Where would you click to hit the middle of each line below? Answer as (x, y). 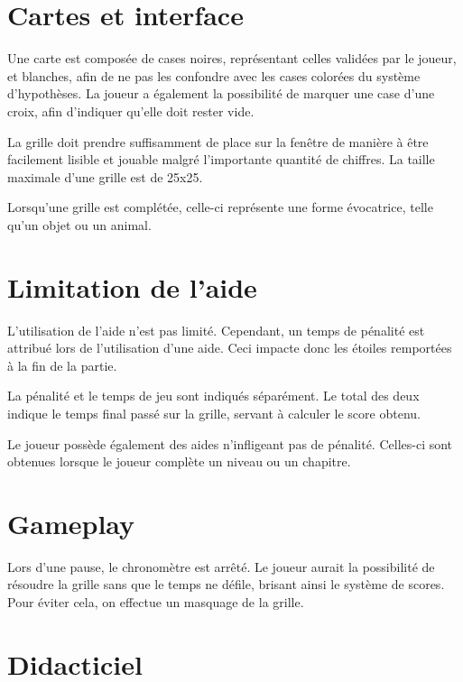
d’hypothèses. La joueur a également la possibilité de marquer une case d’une (221, 93)
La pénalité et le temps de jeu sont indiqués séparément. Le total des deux (213, 396)
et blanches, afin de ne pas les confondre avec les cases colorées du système (214, 75)
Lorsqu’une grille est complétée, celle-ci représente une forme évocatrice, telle (220, 207)
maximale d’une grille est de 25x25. (105, 176)
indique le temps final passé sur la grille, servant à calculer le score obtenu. (214, 413)
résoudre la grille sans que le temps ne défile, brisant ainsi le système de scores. (226, 584)
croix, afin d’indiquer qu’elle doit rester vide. (131, 111)
